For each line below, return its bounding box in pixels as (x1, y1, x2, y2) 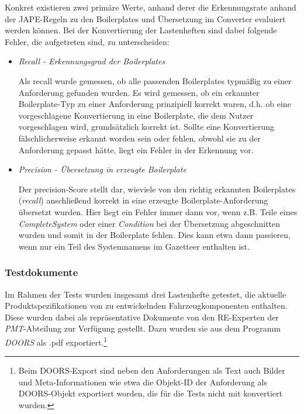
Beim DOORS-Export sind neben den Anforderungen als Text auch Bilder (18, 364, 285, 377)
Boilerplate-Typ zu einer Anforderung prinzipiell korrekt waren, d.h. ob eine (18, 98, 291, 110)
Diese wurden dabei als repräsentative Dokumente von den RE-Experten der (5, 310, 279, 323)
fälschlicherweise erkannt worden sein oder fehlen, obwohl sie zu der (18, 132, 261, 144)
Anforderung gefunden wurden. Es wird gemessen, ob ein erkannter (18, 86, 260, 98)
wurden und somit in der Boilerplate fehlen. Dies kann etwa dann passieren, (18, 229, 291, 241)
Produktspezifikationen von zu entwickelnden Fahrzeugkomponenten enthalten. (5, 299, 288, 312)
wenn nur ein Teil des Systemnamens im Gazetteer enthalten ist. (18, 240, 250, 252)
